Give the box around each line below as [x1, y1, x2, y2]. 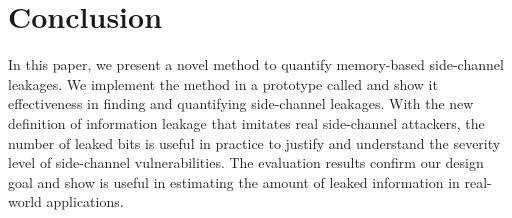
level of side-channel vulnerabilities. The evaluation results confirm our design [8, 152, 484, 173]
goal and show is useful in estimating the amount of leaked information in [8, 171, 460, 192]
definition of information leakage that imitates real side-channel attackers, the [8, 112, 485, 133]
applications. [46, 191, 124, 212]
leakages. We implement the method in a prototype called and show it [8, 73, 438, 94]
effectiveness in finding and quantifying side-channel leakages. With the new [8, 93, 474, 114]
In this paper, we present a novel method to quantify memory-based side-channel [8, 54, 504, 75]
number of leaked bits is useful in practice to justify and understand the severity [8, 132, 501, 153]
